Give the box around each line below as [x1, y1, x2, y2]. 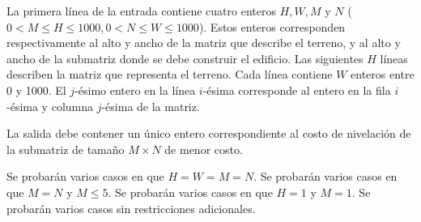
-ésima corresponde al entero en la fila [202, 81, 391, 98]
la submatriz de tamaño [6, 140, 125, 157]
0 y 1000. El [6, 81, 66, 98]
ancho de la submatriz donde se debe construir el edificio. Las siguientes [6, 49, 364, 66]
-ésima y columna [6, 97, 94, 114]
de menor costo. [164, 140, 243, 157]
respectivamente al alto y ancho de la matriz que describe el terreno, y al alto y [6, 34, 401, 51]
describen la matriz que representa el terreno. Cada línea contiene [6, 66, 333, 83]
